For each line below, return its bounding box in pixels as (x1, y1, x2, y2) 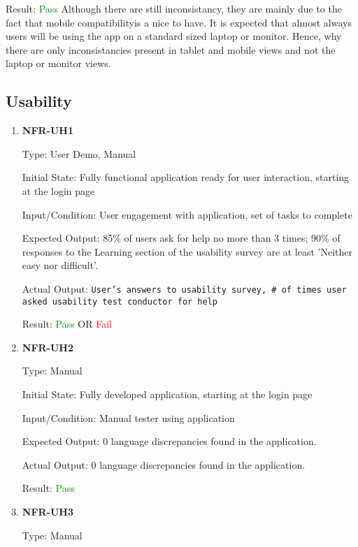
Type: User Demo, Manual (22, 146, 136, 161)
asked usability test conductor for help (22, 296, 217, 307)
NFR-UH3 (22, 504, 74, 518)
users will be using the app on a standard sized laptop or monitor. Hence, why (6, 29, 342, 43)
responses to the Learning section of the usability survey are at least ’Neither (22, 244, 353, 258)
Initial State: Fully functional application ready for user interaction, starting (22, 170, 350, 184)
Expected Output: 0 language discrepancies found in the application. (22, 434, 317, 448)
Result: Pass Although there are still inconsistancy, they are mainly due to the (6, 1, 342, 15)
